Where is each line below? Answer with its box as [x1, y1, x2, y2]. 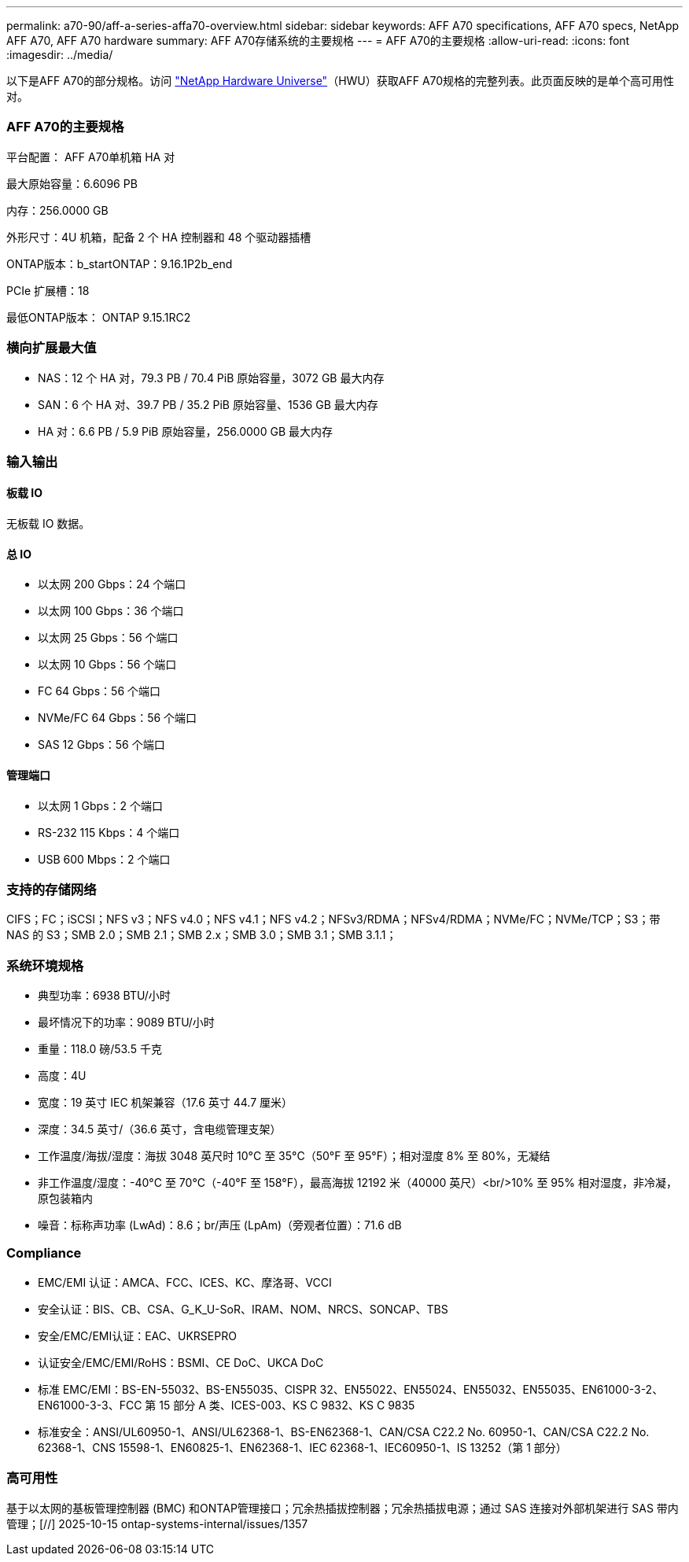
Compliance [6, 1245, 82, 1262]
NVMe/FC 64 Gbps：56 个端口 [38, 711, 197, 725]
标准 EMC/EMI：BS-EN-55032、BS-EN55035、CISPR [38, 1382, 317, 1396]
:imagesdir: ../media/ [6, 48, 113, 61]
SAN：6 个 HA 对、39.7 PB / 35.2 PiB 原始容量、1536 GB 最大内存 [38, 397, 378, 411]
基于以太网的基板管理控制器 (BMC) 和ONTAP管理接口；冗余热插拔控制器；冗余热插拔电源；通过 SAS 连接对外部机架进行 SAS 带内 [6, 1501, 679, 1515]
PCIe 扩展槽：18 [6, 283, 90, 297]
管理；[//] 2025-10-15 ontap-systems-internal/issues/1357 [6, 1516, 308, 1531]
